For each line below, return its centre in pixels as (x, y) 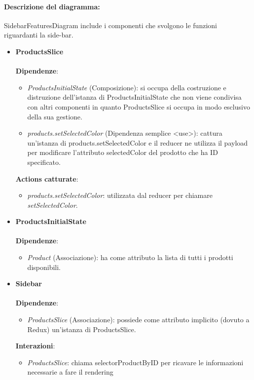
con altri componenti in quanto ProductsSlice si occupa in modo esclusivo (139, 106)
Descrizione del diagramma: (52, 6)
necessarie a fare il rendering (70, 372)
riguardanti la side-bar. (39, 35)
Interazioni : (35, 346)
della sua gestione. (55, 116)
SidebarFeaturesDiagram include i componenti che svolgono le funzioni (110, 25)
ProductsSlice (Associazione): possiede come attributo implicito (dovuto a (138, 320)
